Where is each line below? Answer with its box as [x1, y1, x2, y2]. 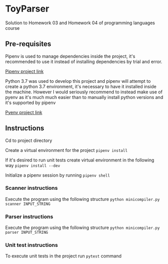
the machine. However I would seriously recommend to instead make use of [5, 89, 162, 95]
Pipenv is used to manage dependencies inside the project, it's [5, 53, 136, 59]
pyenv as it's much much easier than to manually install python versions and [5, 94, 163, 100]
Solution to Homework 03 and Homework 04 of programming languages [5, 20, 155, 26]
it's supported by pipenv [5, 99, 56, 105]
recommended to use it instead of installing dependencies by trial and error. [5, 59, 162, 65]
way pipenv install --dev [5, 162, 60, 168]
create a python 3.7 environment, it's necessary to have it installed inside [5, 83, 157, 89]
